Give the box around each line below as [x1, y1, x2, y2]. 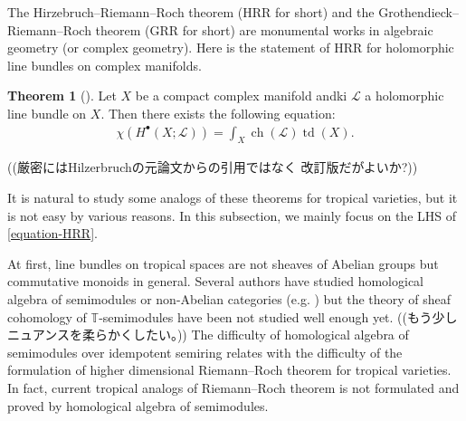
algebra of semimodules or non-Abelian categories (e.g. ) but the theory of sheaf [7, 289, 452, 308]
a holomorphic [365, 86, 444, 105]
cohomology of [7, 307, 87, 326]
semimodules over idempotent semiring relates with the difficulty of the [7, 342, 403, 361]
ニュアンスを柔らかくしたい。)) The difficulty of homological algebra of [7, 325, 409, 344]
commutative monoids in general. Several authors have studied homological [7, 272, 424, 291]
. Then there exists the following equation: [100, 103, 336, 122]
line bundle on [7, 103, 87, 122]
